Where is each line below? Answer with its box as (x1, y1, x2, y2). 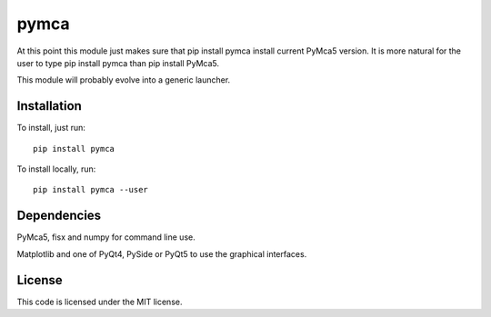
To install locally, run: (16, 163, 96, 174)
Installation (16, 98, 82, 114)
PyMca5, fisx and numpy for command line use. (16, 232, 195, 243)
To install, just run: (16, 123, 86, 134)
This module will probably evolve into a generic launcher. (16, 74, 231, 85)
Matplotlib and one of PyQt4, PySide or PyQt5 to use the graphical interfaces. (16, 248, 307, 259)
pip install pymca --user (33, 184, 149, 195)
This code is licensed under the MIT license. (16, 296, 183, 307)
